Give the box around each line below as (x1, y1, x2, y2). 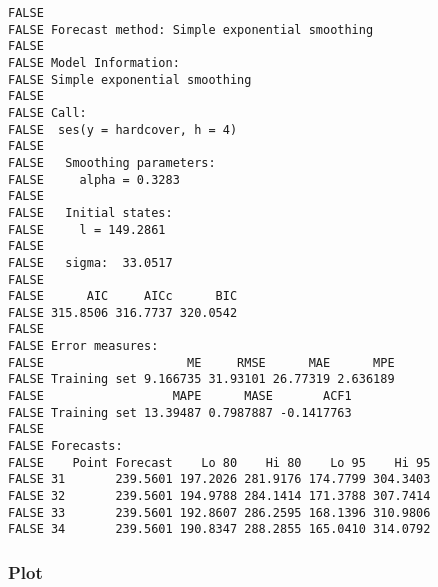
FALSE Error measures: (8, 339, 159, 354)
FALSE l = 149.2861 (8, 222, 166, 237)
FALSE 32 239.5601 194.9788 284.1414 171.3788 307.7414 (8, 489, 431, 504)
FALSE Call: (8, 105, 87, 120)
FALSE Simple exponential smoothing (8, 72, 252, 87)
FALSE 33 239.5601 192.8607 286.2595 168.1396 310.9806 (8, 505, 431, 520)
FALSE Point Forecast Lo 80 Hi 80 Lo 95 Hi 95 (8, 455, 431, 470)
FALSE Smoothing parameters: (8, 155, 216, 170)
